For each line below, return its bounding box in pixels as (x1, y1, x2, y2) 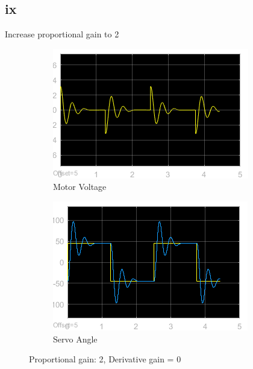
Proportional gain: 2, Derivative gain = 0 (29, 353, 181, 365)
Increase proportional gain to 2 (5, 28, 119, 40)
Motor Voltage (53, 180, 107, 193)
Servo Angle (53, 332, 98, 345)
